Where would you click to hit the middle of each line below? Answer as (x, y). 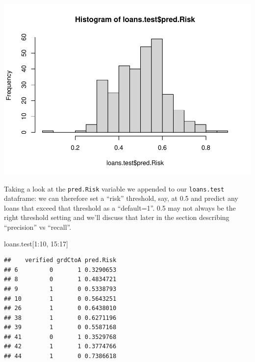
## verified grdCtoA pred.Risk (60, 260)
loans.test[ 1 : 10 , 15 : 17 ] (36, 243)
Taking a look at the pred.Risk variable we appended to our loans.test (114, 188)
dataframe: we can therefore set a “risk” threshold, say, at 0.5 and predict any (121, 198)
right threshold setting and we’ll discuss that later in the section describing (117, 217)
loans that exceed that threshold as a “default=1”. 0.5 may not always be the (120, 207)
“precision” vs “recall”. (38, 227)
